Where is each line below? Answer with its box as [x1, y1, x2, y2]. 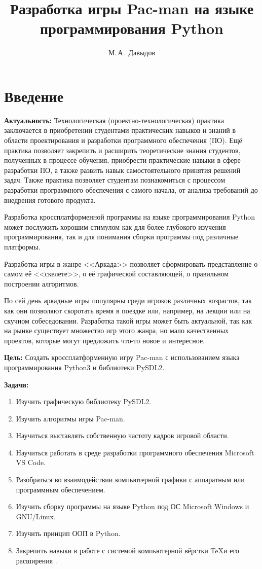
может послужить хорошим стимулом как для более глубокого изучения [4, 221, 226, 232]
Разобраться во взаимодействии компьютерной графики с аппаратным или [16, 474, 245, 485]
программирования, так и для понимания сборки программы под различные [4, 231, 239, 242]
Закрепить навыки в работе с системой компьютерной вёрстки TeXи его [16, 545, 239, 556]
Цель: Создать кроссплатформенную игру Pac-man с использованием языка [4, 352, 240, 363]
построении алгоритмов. [4, 278, 79, 289]
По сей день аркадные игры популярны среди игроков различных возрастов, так [4, 295, 252, 306]
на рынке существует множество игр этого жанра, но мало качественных [4, 325, 229, 336]
